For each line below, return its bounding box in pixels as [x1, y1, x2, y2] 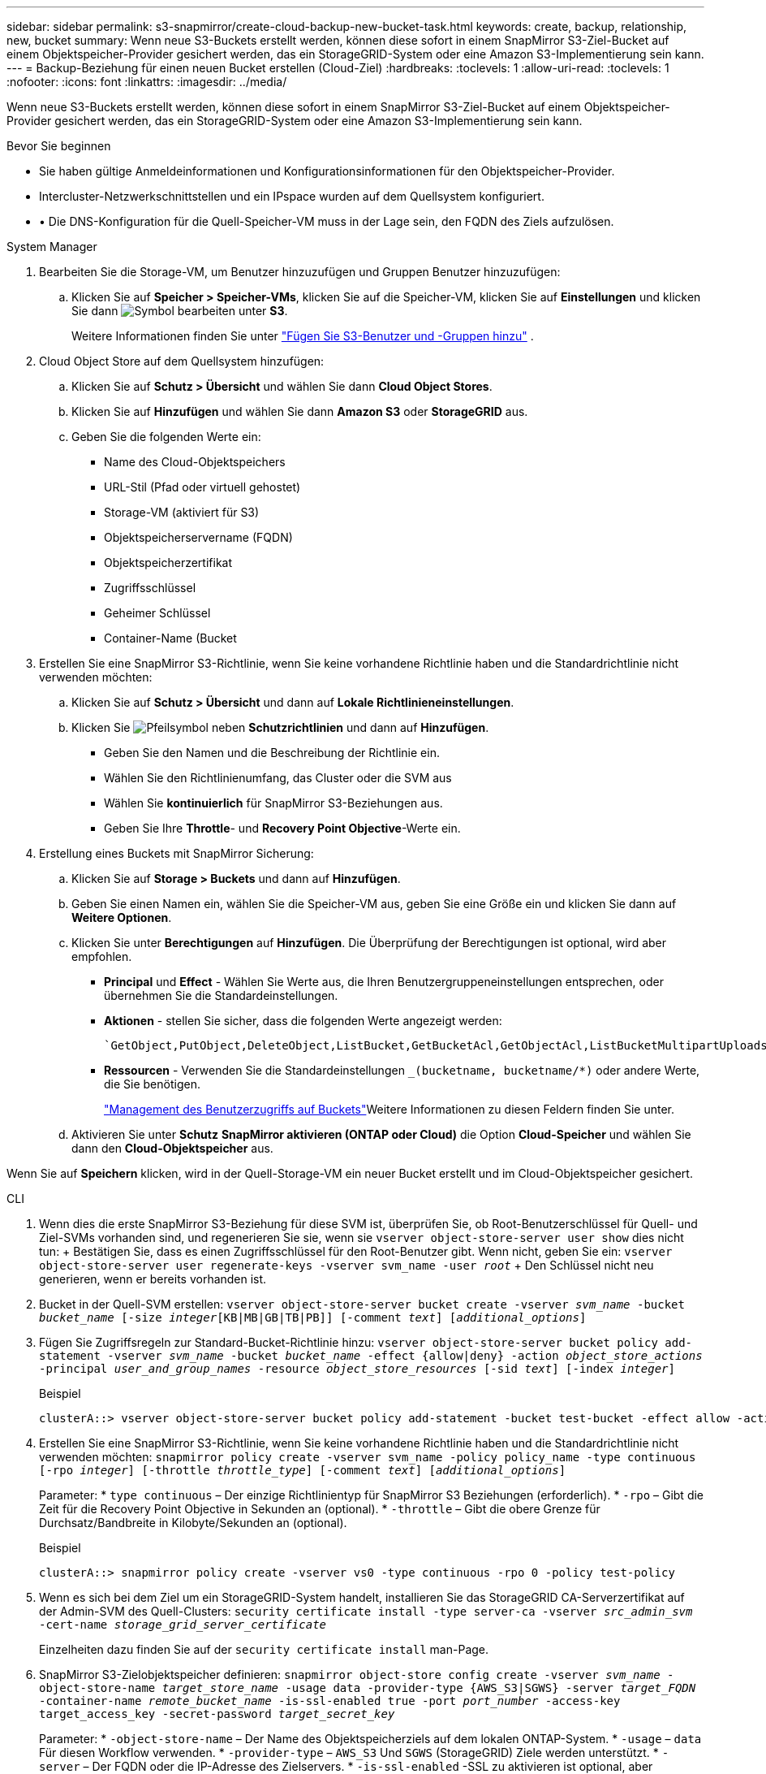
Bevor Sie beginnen [6, 139, 111, 153]
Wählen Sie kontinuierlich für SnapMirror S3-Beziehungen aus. [104, 796, 443, 810]
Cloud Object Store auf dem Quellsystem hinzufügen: [39, 354, 325, 368]
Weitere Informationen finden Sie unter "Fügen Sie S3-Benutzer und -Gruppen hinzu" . [71, 329, 534, 343]
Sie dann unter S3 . [71, 304, 288, 318]
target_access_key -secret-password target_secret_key [39, 1707, 395, 1720]
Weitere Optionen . [71, 911, 172, 924]
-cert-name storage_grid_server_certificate [39, 1618, 327, 1631]
